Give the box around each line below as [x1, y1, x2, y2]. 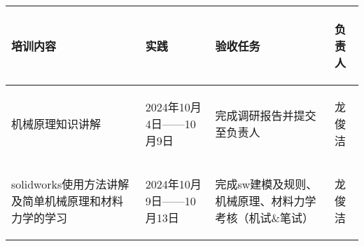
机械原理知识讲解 [11, 116, 101, 132]
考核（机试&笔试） [215, 210, 314, 226]
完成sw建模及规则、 [215, 176, 318, 192]
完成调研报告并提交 [215, 107, 316, 123]
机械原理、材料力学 [215, 193, 316, 209]
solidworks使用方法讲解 [11, 176, 129, 192]
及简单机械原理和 [11, 193, 101, 209]
